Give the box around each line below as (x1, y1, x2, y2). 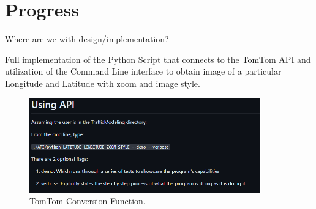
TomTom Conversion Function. (29, 194, 146, 207)
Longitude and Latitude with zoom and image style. (5, 76, 200, 89)
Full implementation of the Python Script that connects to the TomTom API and (5, 53, 311, 65)
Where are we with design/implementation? (5, 32, 169, 45)
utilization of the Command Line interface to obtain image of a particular (5, 65, 282, 78)
